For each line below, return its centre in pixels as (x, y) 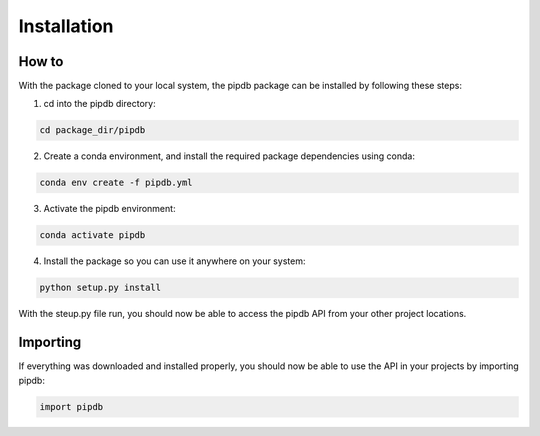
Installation (66, 26)
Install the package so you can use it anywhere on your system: (174, 261)
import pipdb (71, 406)
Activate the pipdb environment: (109, 209)
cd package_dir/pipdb (92, 130)
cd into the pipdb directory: (99, 104)
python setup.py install (100, 288)
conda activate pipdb (92, 235)
